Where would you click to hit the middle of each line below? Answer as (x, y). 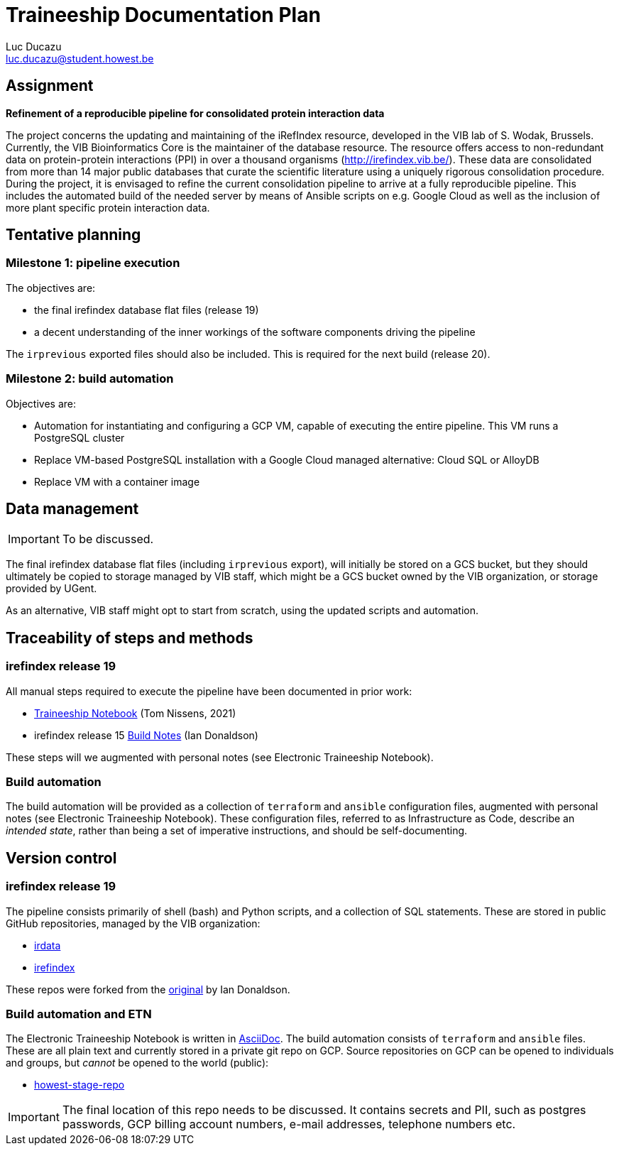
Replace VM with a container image (117, 481)
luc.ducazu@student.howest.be (80, 58)
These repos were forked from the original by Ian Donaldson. (148, 989)
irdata (48, 945)
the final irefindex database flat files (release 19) (147, 310)
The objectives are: (51, 288)
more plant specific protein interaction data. (108, 207)
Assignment (50, 86)
